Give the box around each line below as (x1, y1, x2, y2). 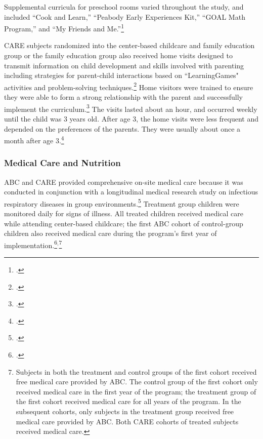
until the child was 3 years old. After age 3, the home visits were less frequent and (4, 113, 259, 124)
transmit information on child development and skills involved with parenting (4, 60, 244, 70)
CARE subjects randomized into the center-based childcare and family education (4, 40, 255, 51)
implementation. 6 (4, 238, 58, 250)
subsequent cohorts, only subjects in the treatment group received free (16, 406, 234, 416)
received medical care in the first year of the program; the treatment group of (16, 386, 256, 396)
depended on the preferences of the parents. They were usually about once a (4, 123, 241, 134)
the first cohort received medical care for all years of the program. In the (16, 396, 241, 407)
